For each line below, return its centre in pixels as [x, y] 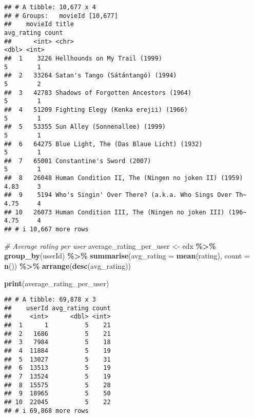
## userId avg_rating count [57, 308]
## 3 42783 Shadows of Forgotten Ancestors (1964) [98, 93]
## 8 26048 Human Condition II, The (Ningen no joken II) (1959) [124, 178]
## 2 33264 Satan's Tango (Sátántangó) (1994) [91, 76]
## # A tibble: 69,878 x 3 [50, 300]
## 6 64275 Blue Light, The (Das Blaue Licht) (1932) [103, 144]
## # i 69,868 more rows [46, 411]
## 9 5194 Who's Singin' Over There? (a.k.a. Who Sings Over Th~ [125, 195]
